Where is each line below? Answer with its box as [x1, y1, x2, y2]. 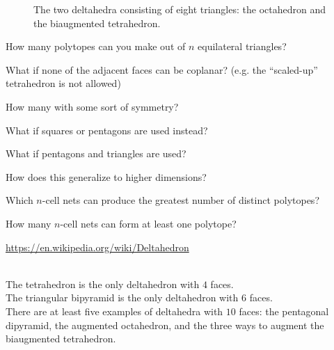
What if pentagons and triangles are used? [6, 146, 186, 161]
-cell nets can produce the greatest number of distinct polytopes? [42, 193, 319, 207]
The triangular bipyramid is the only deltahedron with [6, 290, 239, 305]
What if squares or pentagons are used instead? [6, 122, 208, 137]
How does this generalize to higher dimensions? [6, 169, 207, 184]
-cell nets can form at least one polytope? [60, 216, 237, 230]
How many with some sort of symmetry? [6, 99, 179, 113]
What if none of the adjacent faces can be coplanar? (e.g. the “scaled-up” [6, 62, 318, 77]
